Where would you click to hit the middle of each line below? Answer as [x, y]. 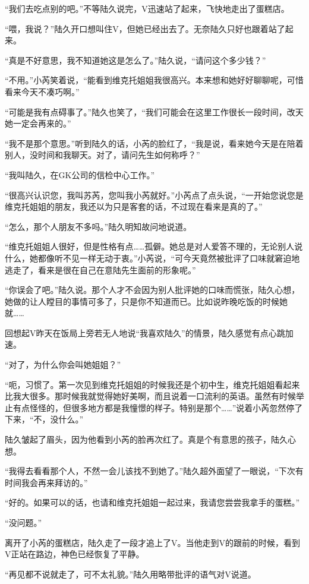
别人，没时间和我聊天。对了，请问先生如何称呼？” [103, 155]
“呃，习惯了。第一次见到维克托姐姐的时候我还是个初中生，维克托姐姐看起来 [152, 384]
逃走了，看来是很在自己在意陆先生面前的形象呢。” [100, 269]
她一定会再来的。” [38, 123]
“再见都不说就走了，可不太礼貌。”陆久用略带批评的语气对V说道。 [130, 574]
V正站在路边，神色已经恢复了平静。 [75, 554]
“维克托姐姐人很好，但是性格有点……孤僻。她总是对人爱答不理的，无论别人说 [154, 246]
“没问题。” [23, 522]
